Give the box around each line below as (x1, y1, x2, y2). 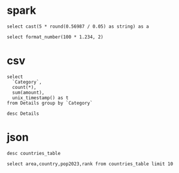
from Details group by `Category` (7, 100, 93, 106)
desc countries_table (7, 150, 61, 156)
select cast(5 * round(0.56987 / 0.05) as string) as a (7, 23, 149, 29)
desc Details (7, 111, 40, 117)
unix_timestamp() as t (12, 94, 69, 101)
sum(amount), (12, 90, 45, 96)
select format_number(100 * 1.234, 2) (7, 34, 104, 40)
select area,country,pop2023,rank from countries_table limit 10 (7, 160, 173, 167)
